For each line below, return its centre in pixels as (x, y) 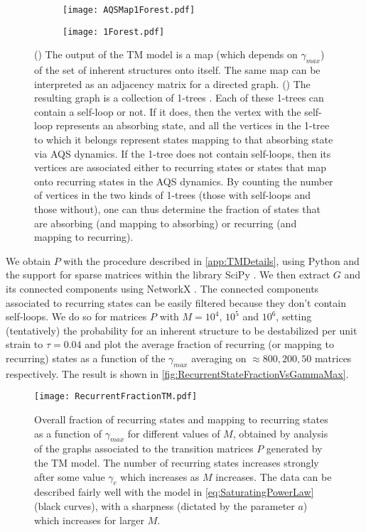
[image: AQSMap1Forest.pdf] (129, 10)
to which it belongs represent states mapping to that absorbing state (184, 140)
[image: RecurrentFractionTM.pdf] (116, 397)
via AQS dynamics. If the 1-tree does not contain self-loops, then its (183, 153)
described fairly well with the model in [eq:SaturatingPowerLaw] (174, 492)
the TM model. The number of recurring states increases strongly (177, 463)
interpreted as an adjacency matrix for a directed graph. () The (172, 83)
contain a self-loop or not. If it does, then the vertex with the (168, 111)
